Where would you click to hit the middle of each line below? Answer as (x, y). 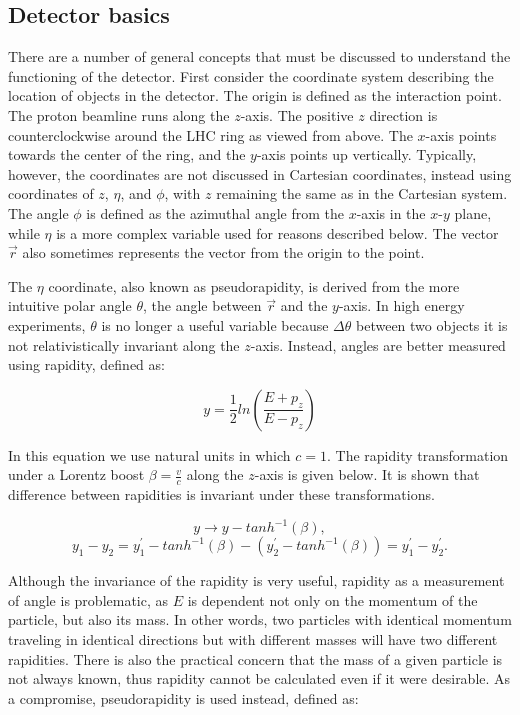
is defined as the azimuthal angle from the (215, 212)
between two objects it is (432, 324)
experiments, (47, 324)
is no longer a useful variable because (215, 324)
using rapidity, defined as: (86, 364)
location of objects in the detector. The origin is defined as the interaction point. (255, 95)
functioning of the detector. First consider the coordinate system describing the (251, 75)
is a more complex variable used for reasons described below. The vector (277, 232)
